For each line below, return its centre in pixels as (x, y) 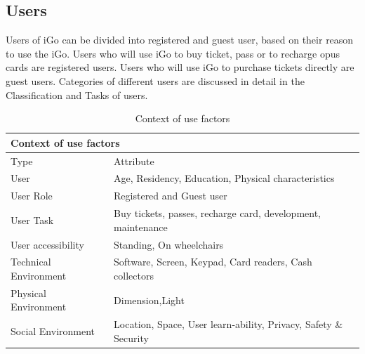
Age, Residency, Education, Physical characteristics (224, 178)
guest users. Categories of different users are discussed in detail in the (155, 80)
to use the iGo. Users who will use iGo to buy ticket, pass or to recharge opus (173, 53)
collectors (134, 276)
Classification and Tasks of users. (77, 94)
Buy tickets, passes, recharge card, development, (218, 213)
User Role (32, 196)
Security (131, 337)
